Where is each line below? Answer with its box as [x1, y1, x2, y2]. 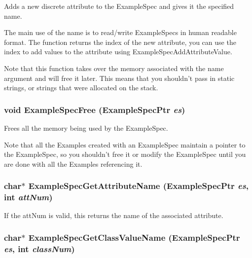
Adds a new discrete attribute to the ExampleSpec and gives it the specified [4, 1, 234, 11]
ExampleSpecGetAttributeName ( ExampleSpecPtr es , [28, 180, 249, 192]
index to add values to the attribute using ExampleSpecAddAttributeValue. [4, 46, 232, 57]
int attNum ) [4, 191, 53, 203]
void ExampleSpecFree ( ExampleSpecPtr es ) [4, 103, 185, 115]
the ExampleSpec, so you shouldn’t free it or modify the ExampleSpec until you [4, 149, 246, 159]
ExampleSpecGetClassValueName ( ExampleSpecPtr [28, 231, 240, 243]
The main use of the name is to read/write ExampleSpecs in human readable [4, 27, 237, 37]
